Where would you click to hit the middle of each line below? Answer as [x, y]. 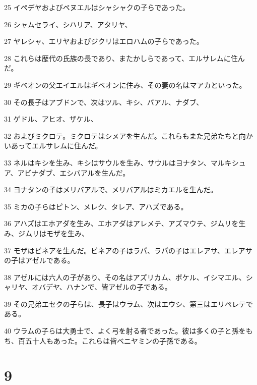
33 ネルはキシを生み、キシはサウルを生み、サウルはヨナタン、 [107, 162]
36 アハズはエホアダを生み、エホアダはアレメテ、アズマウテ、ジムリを [121, 223]
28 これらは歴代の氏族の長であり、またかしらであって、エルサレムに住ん [124, 58]
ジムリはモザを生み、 [53, 233]
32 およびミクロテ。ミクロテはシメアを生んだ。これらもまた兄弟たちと [121, 135]
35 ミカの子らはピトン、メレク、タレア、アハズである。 [96, 206]
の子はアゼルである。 [39, 260]
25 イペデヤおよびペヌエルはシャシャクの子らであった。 [97, 7]
